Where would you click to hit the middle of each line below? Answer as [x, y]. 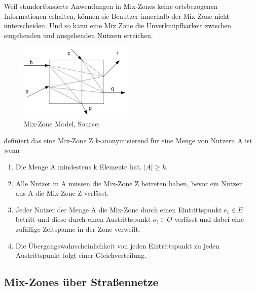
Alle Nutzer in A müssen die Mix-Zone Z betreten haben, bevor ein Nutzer [129, 183]
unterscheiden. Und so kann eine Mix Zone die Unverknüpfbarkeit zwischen [118, 25]
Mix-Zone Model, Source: [62, 124]
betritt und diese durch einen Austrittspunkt [83, 219]
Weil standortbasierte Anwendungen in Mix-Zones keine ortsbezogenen [111, 6]
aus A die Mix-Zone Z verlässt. [62, 193]
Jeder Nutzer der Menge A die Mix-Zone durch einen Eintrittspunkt [119, 209]
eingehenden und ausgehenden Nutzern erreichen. [78, 35]
